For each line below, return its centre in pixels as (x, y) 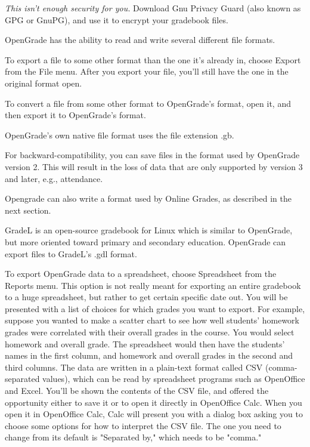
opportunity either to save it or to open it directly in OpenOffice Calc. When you (154, 402)
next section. (28, 210)
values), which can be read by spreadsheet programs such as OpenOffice (174, 379)
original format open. (44, 83)
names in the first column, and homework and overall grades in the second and (149, 355)
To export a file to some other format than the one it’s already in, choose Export (153, 59)
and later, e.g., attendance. (54, 178)
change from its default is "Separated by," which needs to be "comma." (133, 437)
